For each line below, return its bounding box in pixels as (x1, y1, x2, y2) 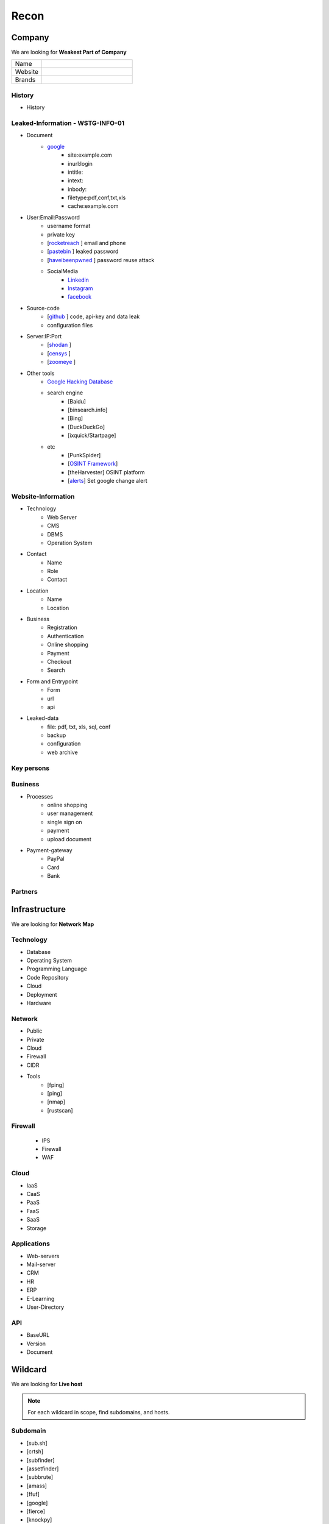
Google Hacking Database (47, 378, 113, 385)
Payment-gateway (26, 846, 73, 853)
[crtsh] (26, 1448, 44, 1455)
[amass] (26, 1482, 47, 1489)
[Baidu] (68, 397, 87, 405)
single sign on (47, 818, 82, 825)
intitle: (68, 168, 83, 176)
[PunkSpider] (68, 452, 101, 459)
